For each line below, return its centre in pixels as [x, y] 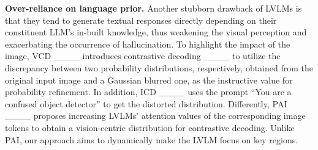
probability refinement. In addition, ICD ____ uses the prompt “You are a [148, 92]
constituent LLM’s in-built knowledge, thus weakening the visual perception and [156, 32]
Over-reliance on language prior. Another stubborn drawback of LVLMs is [153, 8]
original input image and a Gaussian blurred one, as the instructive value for [149, 80]
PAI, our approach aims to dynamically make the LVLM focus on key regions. [152, 139]
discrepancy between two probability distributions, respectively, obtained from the [159, 67]
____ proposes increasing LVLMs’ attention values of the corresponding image [155, 116]
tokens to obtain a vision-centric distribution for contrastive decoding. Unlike [150, 127]
